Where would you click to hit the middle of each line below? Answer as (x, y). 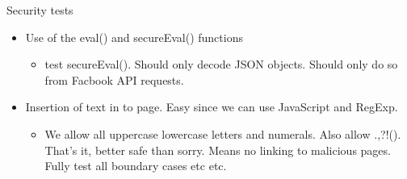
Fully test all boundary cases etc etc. (136, 166)
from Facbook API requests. (114, 79)
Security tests (40, 10)
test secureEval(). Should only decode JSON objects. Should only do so (221, 64)
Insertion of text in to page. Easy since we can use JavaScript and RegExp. (212, 107)
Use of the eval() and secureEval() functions (134, 37)
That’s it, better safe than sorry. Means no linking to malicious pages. (218, 150)
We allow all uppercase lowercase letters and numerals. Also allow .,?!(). (223, 133)
